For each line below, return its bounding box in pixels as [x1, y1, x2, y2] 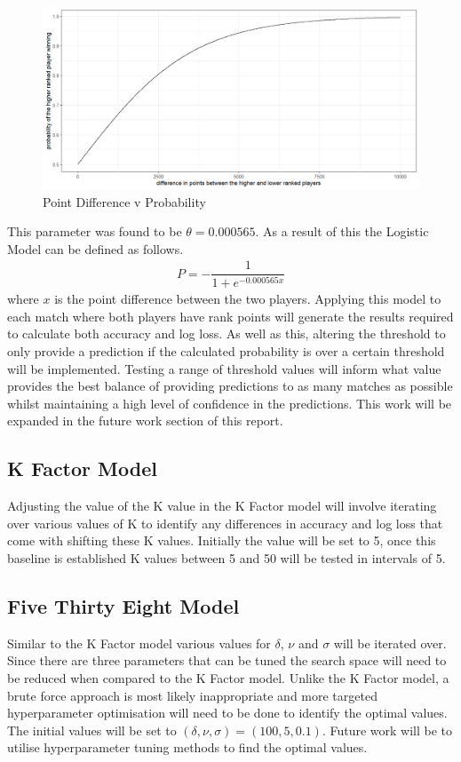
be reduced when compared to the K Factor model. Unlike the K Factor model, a [7, 669, 449, 687]
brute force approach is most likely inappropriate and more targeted [7, 686, 378, 704]
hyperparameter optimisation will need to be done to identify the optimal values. [7, 703, 448, 722]
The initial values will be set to [7, 720, 177, 739]
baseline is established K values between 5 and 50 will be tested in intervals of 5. [7, 549, 446, 568]
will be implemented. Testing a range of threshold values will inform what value [7, 359, 441, 377]
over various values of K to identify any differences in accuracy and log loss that [7, 513, 443, 532]
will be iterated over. [333, 633, 447, 652]
